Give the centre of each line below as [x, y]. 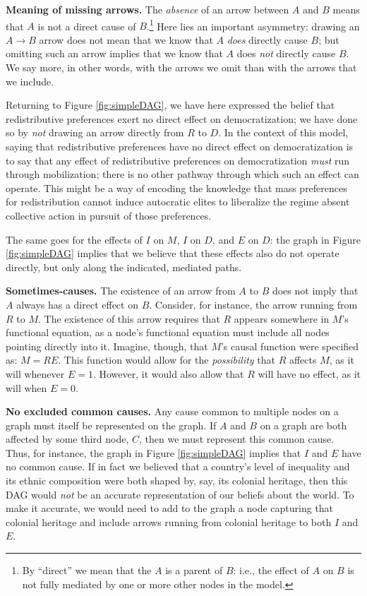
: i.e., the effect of [271, 570]
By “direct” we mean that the [87, 570]
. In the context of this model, [283, 132]
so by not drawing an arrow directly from [95, 132]
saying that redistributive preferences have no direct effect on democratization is [180, 146]
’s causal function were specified [290, 346]
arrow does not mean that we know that [126, 39]
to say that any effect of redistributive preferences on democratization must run [178, 160]
